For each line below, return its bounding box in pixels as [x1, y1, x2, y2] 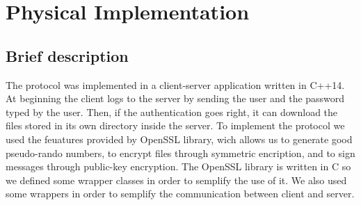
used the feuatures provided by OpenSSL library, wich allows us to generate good [6, 131, 353, 146]
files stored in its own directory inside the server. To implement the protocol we [6, 118, 345, 133]
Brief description [6, 44, 129, 66]
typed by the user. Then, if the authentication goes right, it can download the [6, 104, 338, 119]
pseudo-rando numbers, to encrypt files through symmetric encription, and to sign [6, 145, 355, 160]
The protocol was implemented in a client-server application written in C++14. [6, 77, 345, 92]
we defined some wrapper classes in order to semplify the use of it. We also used [6, 172, 347, 187]
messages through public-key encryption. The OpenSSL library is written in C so [6, 159, 351, 174]
